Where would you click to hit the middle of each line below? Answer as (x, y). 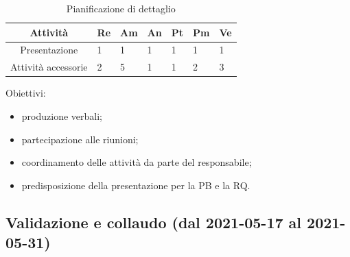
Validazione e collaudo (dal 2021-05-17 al (154, 222)
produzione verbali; (62, 115)
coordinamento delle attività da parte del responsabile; (137, 162)
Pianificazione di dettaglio (121, 8)
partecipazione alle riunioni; (80, 139)
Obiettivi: (26, 93)
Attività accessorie (49, 67)
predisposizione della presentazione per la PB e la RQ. (136, 185)
